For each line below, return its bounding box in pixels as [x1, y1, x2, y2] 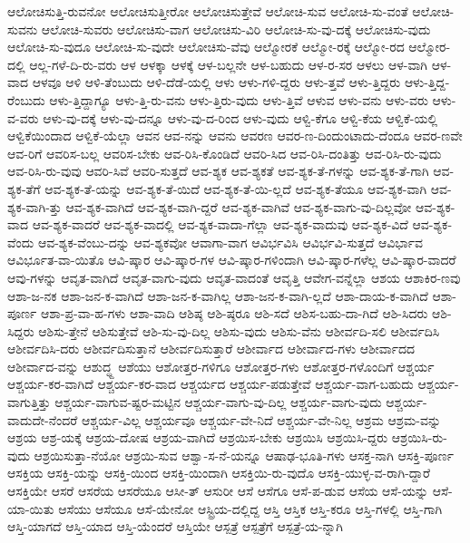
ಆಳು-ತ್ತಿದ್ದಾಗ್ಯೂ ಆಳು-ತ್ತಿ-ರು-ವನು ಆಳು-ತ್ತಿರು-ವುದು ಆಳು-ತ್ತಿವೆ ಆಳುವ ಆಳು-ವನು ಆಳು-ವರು [49, 90, 428, 109]
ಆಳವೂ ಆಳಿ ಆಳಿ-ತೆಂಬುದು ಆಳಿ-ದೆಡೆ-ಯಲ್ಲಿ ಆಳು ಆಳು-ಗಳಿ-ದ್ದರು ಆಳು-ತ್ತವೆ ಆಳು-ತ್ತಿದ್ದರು [32, 73, 401, 92]
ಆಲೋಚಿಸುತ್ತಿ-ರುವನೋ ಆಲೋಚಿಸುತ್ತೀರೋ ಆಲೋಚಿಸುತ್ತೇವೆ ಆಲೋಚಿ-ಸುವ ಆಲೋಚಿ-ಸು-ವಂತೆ [7, 2, 408, 20]
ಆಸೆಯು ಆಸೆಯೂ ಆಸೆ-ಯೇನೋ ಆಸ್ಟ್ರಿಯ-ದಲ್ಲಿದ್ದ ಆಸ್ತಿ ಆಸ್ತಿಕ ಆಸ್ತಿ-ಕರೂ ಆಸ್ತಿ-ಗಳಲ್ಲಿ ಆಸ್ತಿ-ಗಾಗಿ [58, 499, 443, 518]
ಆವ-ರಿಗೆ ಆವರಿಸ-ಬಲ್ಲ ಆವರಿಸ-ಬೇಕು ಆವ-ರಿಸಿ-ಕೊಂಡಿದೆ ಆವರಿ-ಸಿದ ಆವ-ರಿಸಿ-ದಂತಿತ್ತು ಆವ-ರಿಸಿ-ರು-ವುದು [7, 143, 442, 162]
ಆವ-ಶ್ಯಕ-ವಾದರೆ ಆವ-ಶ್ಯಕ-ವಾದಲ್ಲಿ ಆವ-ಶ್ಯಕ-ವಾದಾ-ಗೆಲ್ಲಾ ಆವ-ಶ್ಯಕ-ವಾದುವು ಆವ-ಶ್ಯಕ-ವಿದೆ [32, 215, 408, 234]
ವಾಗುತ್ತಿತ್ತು [7, 393, 51, 412]
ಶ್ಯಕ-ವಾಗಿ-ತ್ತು [7, 197, 62, 216]
